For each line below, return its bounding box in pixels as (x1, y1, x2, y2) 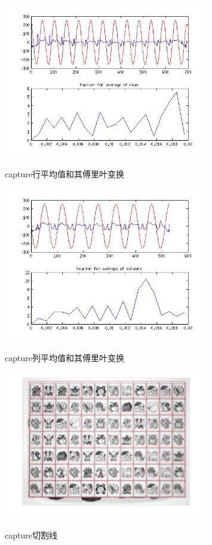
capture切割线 (5, 528, 57, 541)
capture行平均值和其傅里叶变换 (5, 167, 124, 180)
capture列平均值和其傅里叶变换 (5, 351, 124, 364)
